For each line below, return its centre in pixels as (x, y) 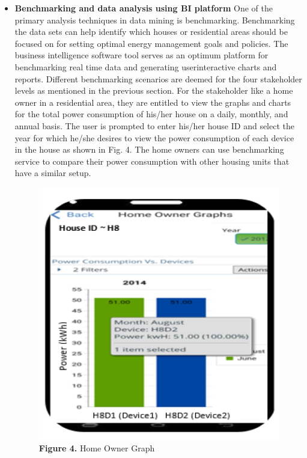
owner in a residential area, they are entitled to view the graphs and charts (153, 102)
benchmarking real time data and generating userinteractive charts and (146, 66)
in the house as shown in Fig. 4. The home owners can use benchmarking (149, 149)
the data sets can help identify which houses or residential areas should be (151, 32)
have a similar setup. (53, 173)
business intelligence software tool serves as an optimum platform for (141, 55)
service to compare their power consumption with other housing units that (152, 161)
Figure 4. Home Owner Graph (97, 447)
